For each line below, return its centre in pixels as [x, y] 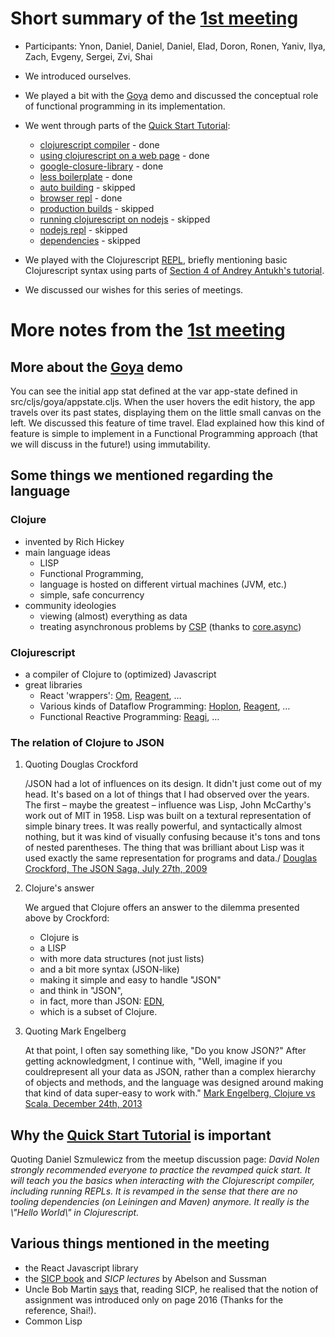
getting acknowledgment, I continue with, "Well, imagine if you [153, 1061]
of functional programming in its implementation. [125, 106]
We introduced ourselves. [78, 76]
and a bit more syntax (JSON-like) [109, 969]
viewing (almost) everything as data [113, 616]
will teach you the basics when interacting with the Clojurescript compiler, [163, 1181]
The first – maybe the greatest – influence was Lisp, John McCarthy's [168, 805]
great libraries [53, 684]
